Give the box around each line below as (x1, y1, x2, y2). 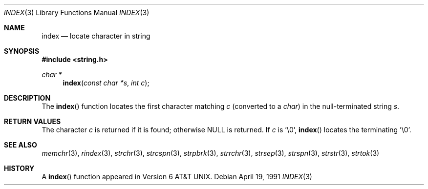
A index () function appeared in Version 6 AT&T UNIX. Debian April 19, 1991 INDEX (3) (42, 172, 312, 181)
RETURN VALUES (4, 117, 61, 126)
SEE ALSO (4, 141, 37, 149)
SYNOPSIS (4, 47, 40, 55)
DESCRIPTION (4, 94, 51, 102)
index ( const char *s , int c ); (63, 79, 150, 87)
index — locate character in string (42, 32, 150, 40)
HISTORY (4, 164, 35, 172)
